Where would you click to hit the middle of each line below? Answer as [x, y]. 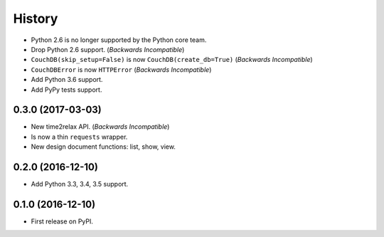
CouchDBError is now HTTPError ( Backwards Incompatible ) [121, 69]
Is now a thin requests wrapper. [79, 137]
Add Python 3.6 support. [67, 80]
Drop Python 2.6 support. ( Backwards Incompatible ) [108, 49]
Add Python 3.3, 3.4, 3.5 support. [80, 184]
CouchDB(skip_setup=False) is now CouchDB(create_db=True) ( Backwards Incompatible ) [172, 60]
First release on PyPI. [62, 221]
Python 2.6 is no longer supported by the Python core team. [119, 40]
